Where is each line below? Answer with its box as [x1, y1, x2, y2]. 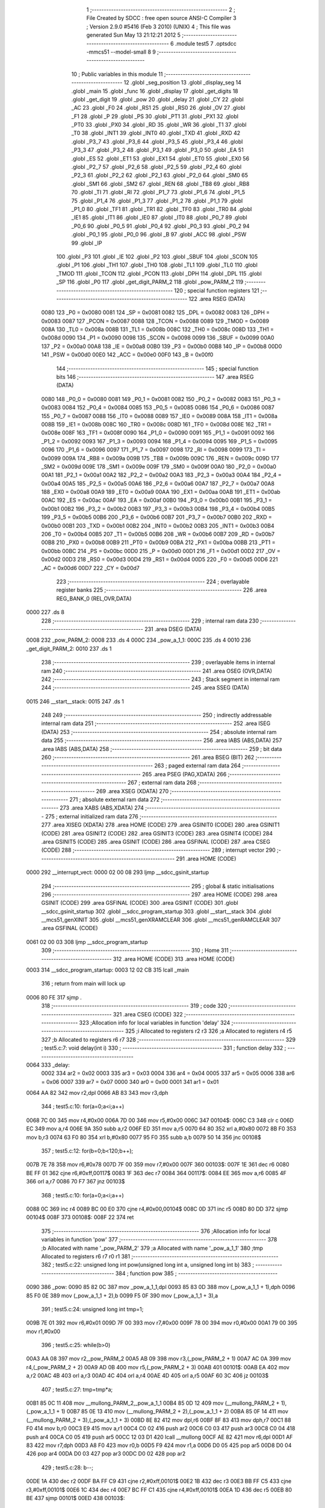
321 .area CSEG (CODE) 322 [113, 1010, 183, 1018]
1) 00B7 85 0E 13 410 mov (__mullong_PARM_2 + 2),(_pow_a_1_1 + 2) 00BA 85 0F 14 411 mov [61, 1408, 289, 1415]
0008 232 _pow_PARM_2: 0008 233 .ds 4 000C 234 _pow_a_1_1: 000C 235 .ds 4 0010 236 [26, 636, 251, 644]
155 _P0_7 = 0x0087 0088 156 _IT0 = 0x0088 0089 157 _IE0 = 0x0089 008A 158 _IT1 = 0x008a [41, 412, 278, 419]
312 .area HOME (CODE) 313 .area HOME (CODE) [113, 955, 235, 962]
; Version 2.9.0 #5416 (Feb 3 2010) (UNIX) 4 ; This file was [86, 23, 231, 30]
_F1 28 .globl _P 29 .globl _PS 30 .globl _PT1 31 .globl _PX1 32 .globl [71, 112, 239, 120]
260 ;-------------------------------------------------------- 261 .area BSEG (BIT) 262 [41, 754, 255, 761]
